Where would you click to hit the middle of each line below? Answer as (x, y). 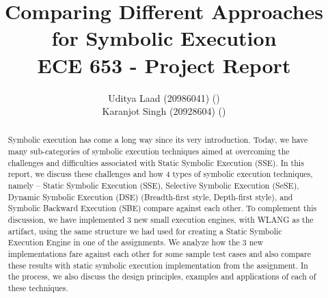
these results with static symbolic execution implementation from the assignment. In (158, 265)
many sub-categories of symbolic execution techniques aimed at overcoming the (149, 151)
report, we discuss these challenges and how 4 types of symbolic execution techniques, (160, 174)
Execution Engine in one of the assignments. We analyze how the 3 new (136, 242)
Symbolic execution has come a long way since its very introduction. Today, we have (158, 140)
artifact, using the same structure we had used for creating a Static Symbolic (145, 231)
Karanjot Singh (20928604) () (164, 111)
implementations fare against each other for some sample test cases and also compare (159, 254)
